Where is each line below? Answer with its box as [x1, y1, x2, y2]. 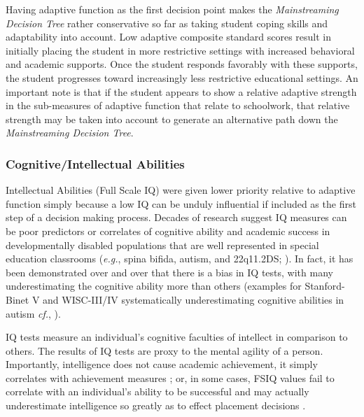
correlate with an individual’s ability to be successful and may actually [6, 384, 309, 399]
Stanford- [304, 278, 345, 293]
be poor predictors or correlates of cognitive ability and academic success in [6, 223, 330, 238]
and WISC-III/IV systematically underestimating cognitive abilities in [43, 292, 344, 306]
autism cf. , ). [6, 306, 61, 320]
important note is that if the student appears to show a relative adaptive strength [6, 84, 357, 99]
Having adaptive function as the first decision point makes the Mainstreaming [6, 2, 339, 16]
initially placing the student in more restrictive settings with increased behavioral [6, 43, 355, 57]
